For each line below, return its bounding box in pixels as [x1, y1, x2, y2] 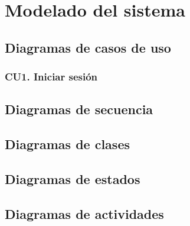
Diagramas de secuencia [5, 100, 153, 118]
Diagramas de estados [5, 169, 140, 188]
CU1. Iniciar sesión [5, 69, 98, 84]
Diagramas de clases [5, 135, 130, 153]
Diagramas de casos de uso [5, 38, 171, 56]
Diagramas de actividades [5, 204, 164, 222]
